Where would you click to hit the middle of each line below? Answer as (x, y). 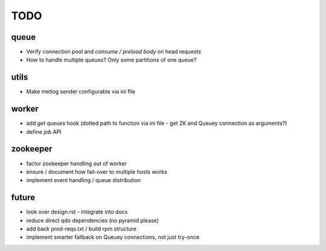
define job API (44, 132)
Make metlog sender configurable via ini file (81, 92)
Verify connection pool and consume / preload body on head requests (114, 52)
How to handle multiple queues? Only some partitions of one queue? (111, 60)
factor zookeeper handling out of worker (76, 164)
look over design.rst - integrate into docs (77, 212)
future (23, 198)
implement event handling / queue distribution (84, 180)
